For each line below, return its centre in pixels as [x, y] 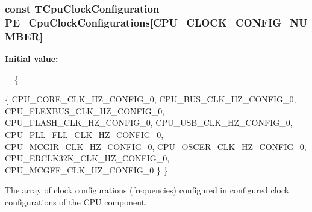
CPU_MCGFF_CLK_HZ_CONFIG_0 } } [86, 170]
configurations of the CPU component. [76, 202]
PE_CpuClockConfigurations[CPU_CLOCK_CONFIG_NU [156, 22]
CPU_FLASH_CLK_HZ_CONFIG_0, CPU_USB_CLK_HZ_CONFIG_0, [149, 123]
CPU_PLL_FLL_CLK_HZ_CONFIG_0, [84, 135]
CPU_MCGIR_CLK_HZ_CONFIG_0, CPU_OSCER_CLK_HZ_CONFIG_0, [156, 146]
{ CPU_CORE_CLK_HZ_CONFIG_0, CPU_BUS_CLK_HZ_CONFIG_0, [151, 99]
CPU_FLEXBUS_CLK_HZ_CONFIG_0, [85, 111]
